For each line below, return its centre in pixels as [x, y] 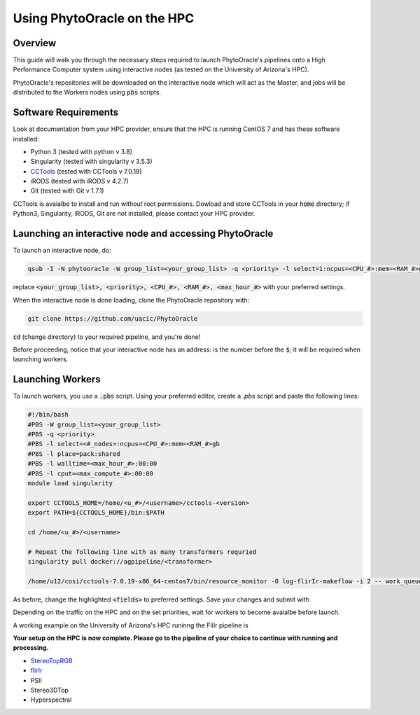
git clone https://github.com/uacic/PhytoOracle [113, 318]
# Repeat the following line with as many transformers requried [142, 552]
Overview [35, 43]
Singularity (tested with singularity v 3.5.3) [92, 162]
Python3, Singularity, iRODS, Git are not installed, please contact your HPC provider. [134, 214]
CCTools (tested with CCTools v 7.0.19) [86, 171]
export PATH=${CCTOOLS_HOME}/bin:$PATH [96, 513]
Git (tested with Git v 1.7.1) [67, 191]
